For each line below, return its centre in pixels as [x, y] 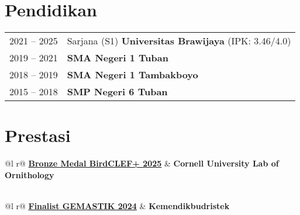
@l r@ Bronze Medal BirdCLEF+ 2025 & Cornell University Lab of [142, 163]
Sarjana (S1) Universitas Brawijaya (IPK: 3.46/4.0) [179, 41]
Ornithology [30, 174]
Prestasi [38, 135]
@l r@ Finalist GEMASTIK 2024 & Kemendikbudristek [117, 206]
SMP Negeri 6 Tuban [117, 92]
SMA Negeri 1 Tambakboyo [132, 75]
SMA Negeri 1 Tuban [118, 58]
